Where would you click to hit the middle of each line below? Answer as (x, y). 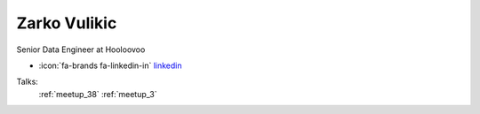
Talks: (28, 82)
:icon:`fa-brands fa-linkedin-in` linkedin (110, 65)
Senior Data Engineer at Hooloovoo (81, 49)
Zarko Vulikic (67, 23)
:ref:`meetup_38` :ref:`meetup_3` (98, 94)
